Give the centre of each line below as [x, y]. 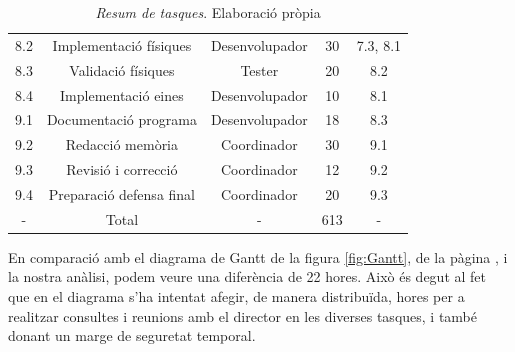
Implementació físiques [122, 44]
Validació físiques [122, 69]
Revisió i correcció [122, 169]
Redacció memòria [122, 144]
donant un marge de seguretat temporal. [132, 335]
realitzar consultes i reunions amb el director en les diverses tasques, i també [243, 315]
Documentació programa [121, 119]
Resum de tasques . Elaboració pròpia [208, 12]
